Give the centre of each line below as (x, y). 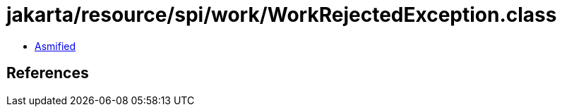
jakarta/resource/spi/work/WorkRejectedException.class (282, 15)
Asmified (55, 46)
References (48, 73)
